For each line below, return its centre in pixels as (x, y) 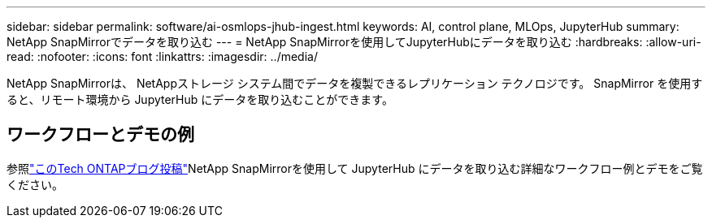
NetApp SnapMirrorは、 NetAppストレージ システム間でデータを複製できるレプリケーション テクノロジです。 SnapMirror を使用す (355, 83)
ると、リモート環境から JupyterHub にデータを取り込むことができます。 (200, 99)
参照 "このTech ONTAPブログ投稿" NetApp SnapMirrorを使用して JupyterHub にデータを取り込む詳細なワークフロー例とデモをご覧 (355, 168)
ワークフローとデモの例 (100, 135)
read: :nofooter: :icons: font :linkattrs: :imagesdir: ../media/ (162, 56)
